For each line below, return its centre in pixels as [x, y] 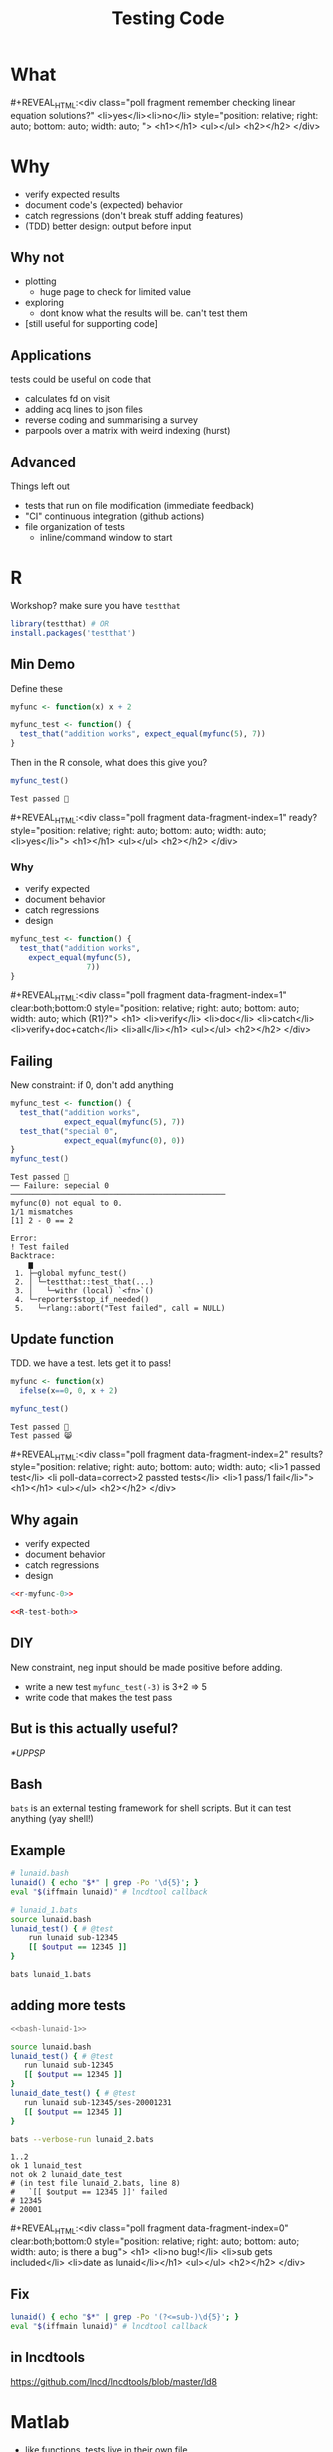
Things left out [40, 486]
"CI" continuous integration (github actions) [114, 516]
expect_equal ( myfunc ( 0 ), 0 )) [124, 1140]
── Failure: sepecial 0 [60, 1186]
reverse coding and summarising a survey [111, 420]
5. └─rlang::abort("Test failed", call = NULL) [120, 1308]
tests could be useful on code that [81, 379]
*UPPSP [28, 1753]
